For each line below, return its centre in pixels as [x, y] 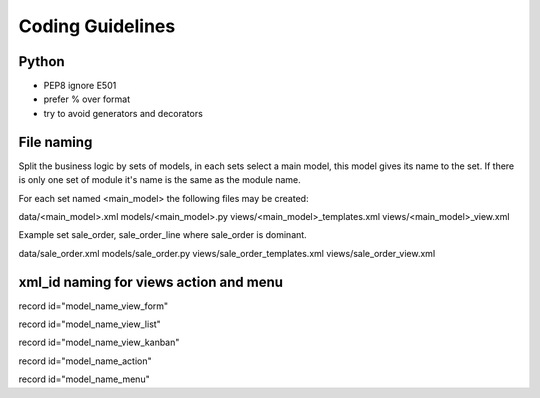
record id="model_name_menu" [84, 379]
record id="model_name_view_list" [90, 324]
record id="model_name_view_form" [93, 306]
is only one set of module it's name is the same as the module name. [160, 180]
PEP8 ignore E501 [80, 86]
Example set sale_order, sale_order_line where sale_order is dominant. [162, 235]
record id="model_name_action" [85, 361]
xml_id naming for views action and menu [151, 281]
